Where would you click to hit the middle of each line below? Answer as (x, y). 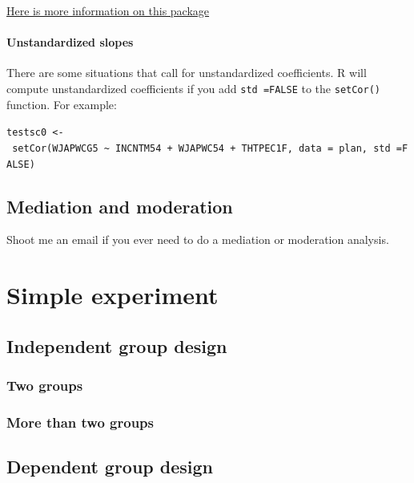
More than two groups (80, 422)
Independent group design (117, 345)
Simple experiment (113, 295)
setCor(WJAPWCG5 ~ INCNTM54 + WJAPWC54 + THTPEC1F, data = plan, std (201, 148)
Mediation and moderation (120, 206)
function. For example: (62, 104)
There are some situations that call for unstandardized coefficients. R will (187, 73)
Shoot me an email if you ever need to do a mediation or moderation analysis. (198, 239)
